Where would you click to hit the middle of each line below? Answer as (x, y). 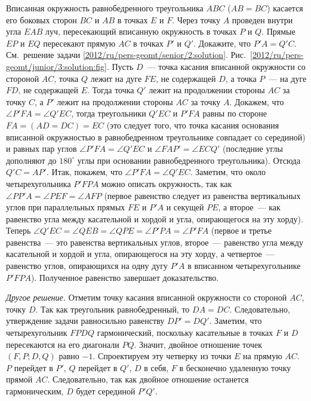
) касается (285, 8)
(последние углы (253, 149)
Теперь (19, 230)
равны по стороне (235, 113)
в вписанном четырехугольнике (244, 266)
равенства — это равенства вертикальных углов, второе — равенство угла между (155, 242)
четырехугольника (39, 183)
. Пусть (120, 66)
